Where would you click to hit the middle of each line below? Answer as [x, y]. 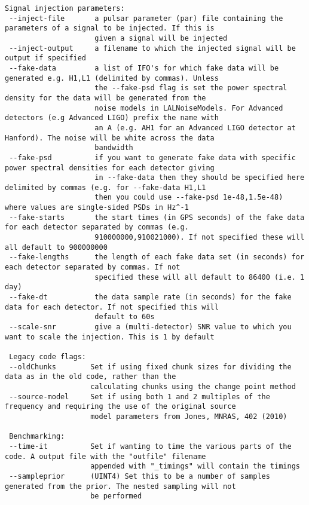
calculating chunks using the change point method [193, 386]
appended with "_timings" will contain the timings [195, 466]
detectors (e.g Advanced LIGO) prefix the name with [112, 118]
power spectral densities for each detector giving [110, 168]
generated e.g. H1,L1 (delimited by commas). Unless [112, 78]
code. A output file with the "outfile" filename [105, 456]
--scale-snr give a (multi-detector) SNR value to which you [150, 327]
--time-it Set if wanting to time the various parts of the [150, 446]
